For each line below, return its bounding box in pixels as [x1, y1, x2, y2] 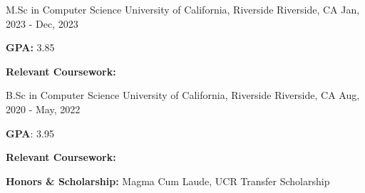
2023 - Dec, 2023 [6, 16, 78, 31]
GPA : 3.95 [6, 125, 54, 140]
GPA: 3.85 [6, 40, 55, 55]
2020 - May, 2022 [6, 101, 81, 116]
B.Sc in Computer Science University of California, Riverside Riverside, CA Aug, [6, 88, 360, 103]
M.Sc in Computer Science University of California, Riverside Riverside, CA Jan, [6, 2, 360, 16]
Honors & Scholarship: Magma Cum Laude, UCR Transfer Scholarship [6, 173, 330, 188]
